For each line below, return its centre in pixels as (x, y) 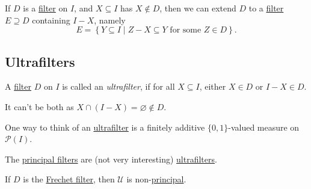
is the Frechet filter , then (69, 179)
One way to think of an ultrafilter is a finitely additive (105, 127)
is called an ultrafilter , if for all (119, 86)
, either (213, 86)
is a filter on (45, 8)
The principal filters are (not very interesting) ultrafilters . (111, 159)
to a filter (266, 8)
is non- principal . (156, 179)
